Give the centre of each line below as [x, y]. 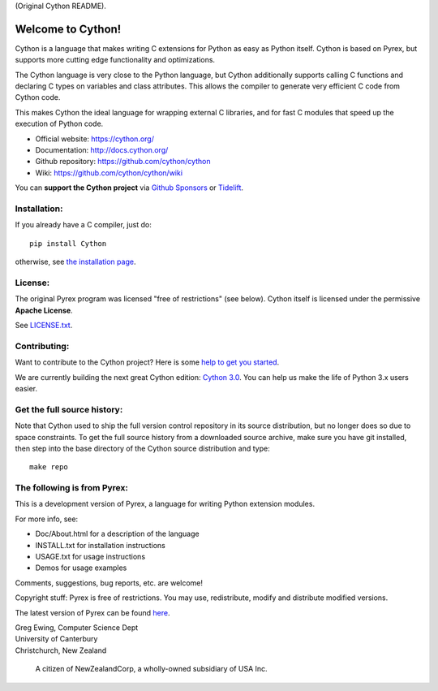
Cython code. [38, 97]
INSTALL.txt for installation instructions [100, 545]
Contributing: [42, 346]
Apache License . [44, 310]
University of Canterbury [56, 639]
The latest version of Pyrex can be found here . [92, 612]
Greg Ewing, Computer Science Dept [77, 627]
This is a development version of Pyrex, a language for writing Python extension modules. [165, 504]
